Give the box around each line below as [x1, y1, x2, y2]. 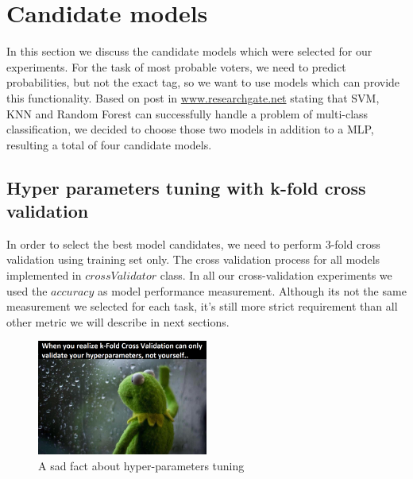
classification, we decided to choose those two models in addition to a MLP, [6, 121, 374, 137]
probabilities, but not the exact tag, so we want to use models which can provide [6, 74, 400, 91]
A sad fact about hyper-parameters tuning [38, 457, 245, 473]
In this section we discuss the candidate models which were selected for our [6, 43, 372, 60]
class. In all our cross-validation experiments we [160, 267, 392, 284]
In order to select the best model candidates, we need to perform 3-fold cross [6, 235, 380, 252]
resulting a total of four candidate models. [6, 136, 212, 153]
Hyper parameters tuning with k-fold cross [6, 175, 366, 199]
